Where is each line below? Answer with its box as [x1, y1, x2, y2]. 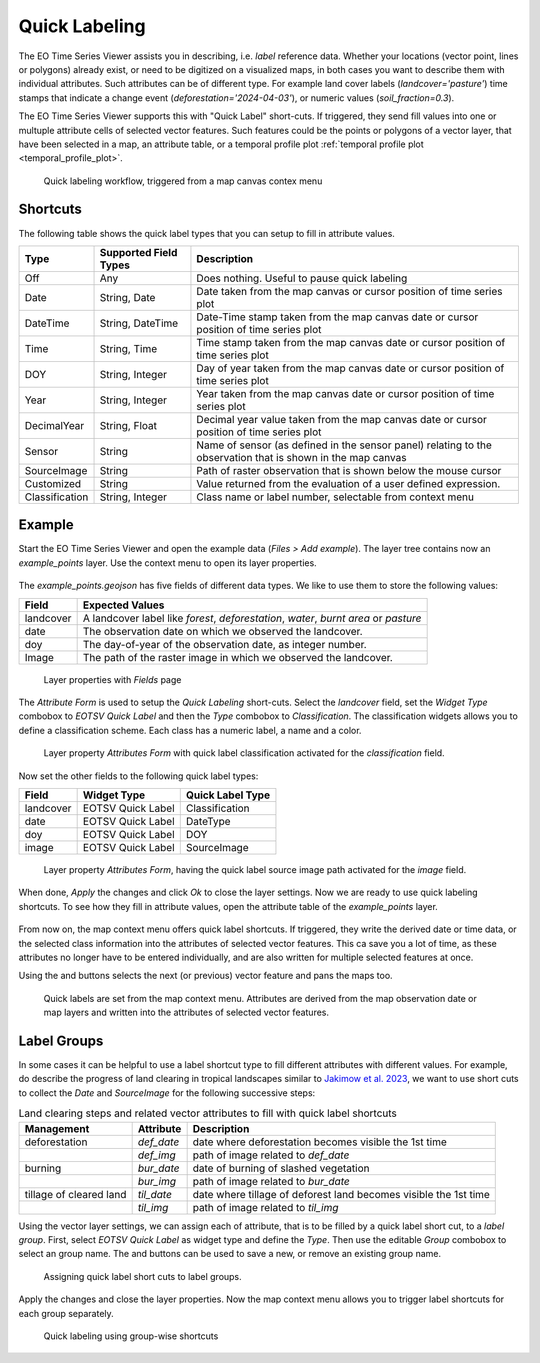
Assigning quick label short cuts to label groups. [43, 1270, 242, 1282]
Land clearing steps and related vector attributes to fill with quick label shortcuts [18, 1106, 397, 1120]
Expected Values [82, 598, 165, 612]
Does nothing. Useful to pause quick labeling [196, 271, 408, 285]
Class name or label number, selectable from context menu [196, 490, 475, 504]
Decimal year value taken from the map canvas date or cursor [196, 412, 487, 426]
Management [24, 1121, 90, 1135]
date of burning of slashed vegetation [192, 1161, 370, 1175]
